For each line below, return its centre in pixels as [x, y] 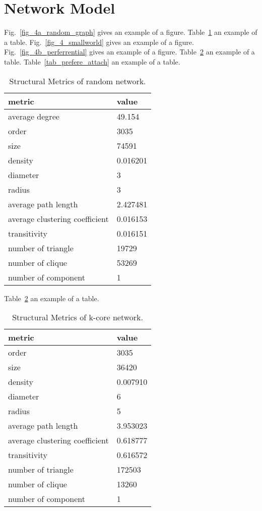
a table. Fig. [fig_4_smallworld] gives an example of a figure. [99, 42]
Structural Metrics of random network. [78, 81]
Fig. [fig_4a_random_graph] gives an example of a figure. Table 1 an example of [131, 32]
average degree [34, 116]
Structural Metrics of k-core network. [78, 317]
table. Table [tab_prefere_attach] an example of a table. [92, 61]
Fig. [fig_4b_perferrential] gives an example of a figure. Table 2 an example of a [129, 52]
